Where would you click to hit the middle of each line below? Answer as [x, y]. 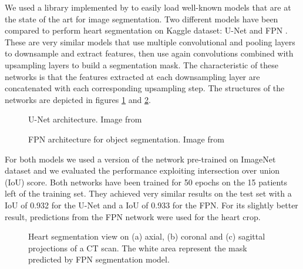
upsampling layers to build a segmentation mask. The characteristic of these [142, 64]
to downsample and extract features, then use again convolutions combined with [149, 53]
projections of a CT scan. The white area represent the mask [138, 248]
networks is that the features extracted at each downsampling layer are [132, 76]
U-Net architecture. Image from [85, 119]
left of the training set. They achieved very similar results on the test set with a [148, 193]
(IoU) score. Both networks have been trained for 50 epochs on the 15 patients [146, 182]
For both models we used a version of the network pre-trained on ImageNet [140, 159]
